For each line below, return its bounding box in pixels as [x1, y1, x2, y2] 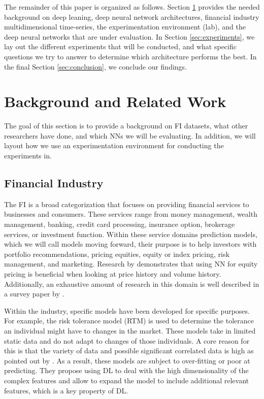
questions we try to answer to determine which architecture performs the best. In [4, 51, 257, 61]
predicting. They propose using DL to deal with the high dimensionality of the [4, 365, 249, 376]
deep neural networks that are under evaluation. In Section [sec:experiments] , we [4, 31, 255, 42]
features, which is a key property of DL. [4, 385, 128, 395]
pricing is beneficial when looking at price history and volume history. [4, 269, 221, 279]
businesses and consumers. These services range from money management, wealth [4, 209, 257, 219]
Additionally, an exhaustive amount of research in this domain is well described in [4, 278, 259, 289]
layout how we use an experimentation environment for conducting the [4, 140, 224, 151]
